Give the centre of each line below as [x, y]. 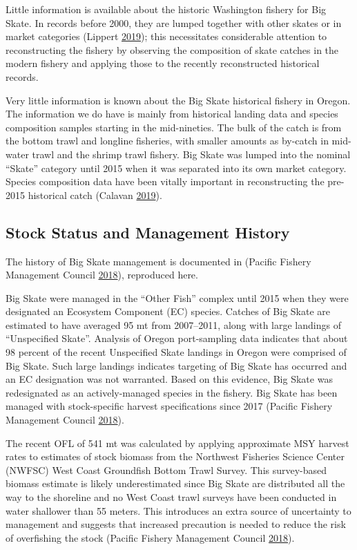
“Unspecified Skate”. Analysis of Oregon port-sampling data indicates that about [177, 338]
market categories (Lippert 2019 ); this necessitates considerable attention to [166, 36]
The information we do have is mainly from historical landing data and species [172, 114]
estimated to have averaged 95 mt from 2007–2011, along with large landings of [173, 324]
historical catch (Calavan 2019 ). [95, 195]
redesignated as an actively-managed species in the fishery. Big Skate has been [172, 392]
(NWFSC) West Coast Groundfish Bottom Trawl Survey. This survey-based [166, 470]
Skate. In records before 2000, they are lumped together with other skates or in [174, 22]
